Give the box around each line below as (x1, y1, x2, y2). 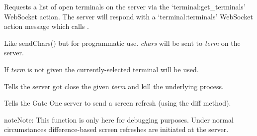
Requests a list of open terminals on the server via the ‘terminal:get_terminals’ (4, 1, 246, 11)
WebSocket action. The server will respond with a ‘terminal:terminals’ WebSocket (4, 11, 253, 21)
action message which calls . (4, 21, 89, 31)
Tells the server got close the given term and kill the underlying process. (4, 81, 224, 91)
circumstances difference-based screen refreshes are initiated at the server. (4, 124, 229, 135)
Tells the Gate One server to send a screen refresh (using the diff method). (4, 98, 231, 108)
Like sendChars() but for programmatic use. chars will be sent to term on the (4, 37, 241, 48)
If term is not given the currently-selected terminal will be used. (4, 64, 199, 74)
